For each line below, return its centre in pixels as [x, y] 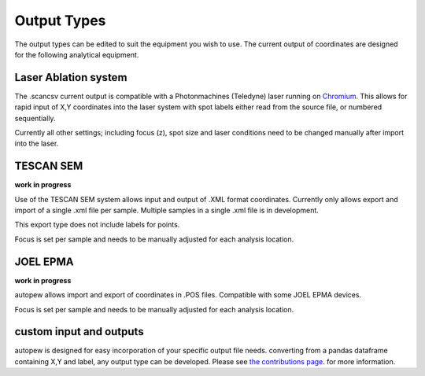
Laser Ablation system [71, 77]
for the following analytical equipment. [77, 54]
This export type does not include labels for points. [97, 225]
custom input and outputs [79, 332]
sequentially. [35, 118]
